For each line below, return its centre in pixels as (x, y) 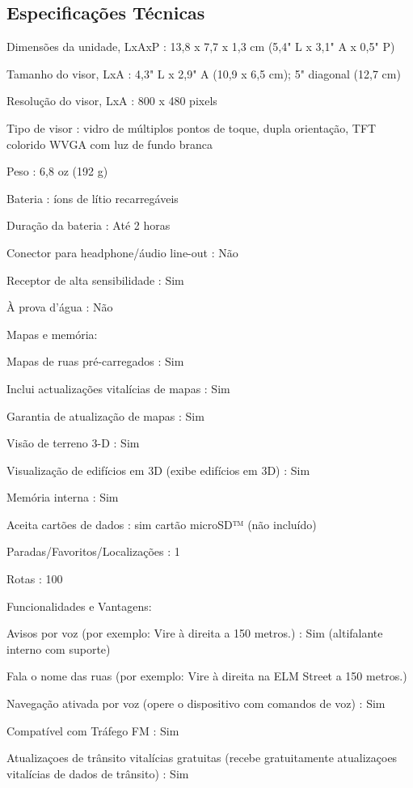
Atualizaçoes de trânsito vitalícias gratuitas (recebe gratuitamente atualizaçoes (202, 758)
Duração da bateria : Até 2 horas (88, 225)
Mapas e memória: (52, 334)
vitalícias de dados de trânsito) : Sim (98, 773)
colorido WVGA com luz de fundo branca (110, 144)
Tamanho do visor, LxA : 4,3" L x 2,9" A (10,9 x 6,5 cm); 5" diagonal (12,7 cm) (204, 73)
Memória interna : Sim (63, 497)
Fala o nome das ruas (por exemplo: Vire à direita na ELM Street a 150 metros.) (207, 676)
